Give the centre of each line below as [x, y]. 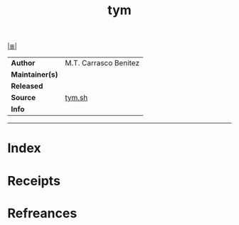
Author [23, 63]
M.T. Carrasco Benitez [102, 63]
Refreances [42, 213]
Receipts [34, 181]
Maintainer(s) [34, 75]
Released [27, 86]
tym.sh [76, 98]
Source [23, 98]
